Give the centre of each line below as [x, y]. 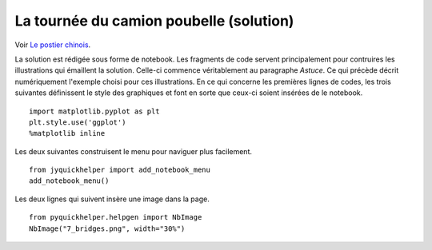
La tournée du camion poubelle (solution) [154, 21]
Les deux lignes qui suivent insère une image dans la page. [112, 199]
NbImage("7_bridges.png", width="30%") [107, 228]
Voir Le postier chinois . [53, 45]
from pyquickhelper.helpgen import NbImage [116, 217]
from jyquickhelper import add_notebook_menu [120, 170]
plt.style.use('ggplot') [78, 122]
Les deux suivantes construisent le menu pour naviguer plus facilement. [133, 151]
